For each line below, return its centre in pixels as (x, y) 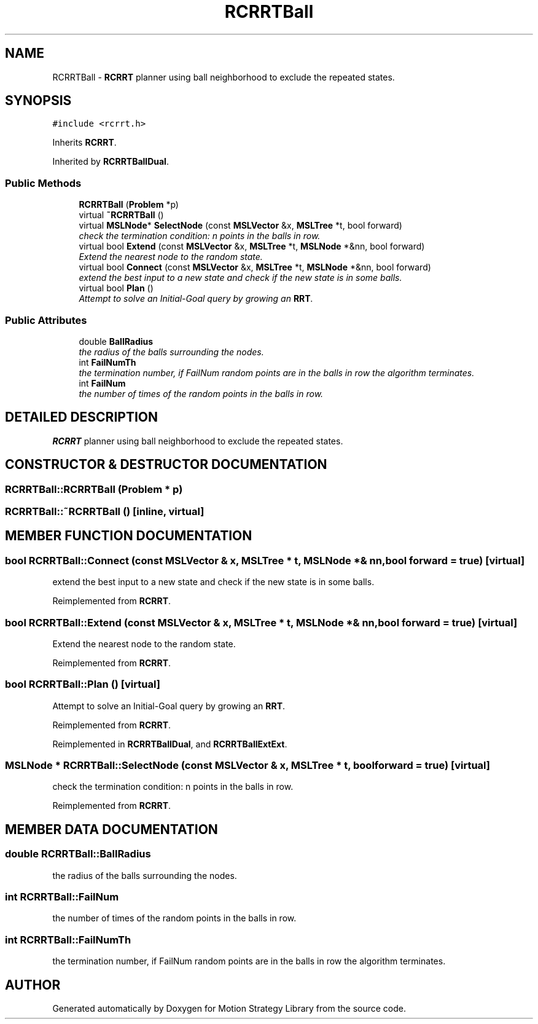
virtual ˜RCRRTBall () (121, 215)
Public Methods (43, 183)
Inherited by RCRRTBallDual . (111, 162)
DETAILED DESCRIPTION (82, 417)
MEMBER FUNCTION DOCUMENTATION (129, 536)
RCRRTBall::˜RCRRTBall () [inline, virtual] (105, 511)
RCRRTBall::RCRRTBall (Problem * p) (94, 489)
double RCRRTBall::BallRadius (78, 854)
